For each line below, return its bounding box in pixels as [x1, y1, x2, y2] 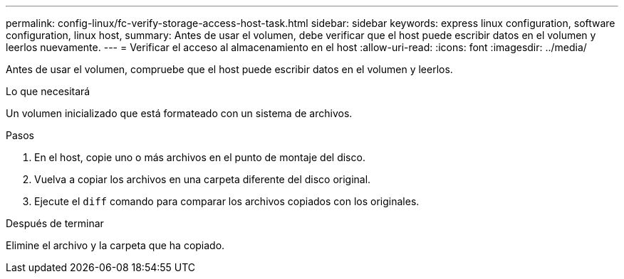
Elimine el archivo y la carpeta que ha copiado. [6, 239, 225, 251]
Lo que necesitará [6, 85, 90, 97]
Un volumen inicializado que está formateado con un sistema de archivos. [6, 107, 353, 119]
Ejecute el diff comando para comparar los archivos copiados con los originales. [34, 195, 420, 207]
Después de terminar [6, 217, 104, 229]
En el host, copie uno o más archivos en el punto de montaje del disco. [34, 151, 365, 163]
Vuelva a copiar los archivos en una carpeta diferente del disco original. [34, 173, 371, 185]
